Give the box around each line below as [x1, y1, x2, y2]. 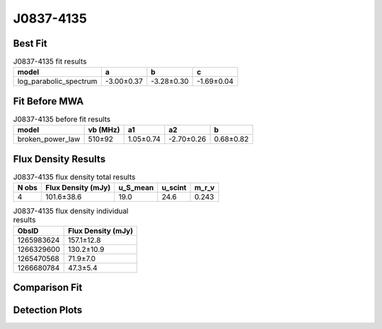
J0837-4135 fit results [13, 56, 87, 66]
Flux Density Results [13, 152, 106, 165]
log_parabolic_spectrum [17, 76, 98, 86]
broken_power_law [17, 134, 81, 144]
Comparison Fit [13, 282, 83, 294]
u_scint [161, 183, 187, 193]
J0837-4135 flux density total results [13, 172, 136, 182]
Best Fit [13, 37, 47, 49]
